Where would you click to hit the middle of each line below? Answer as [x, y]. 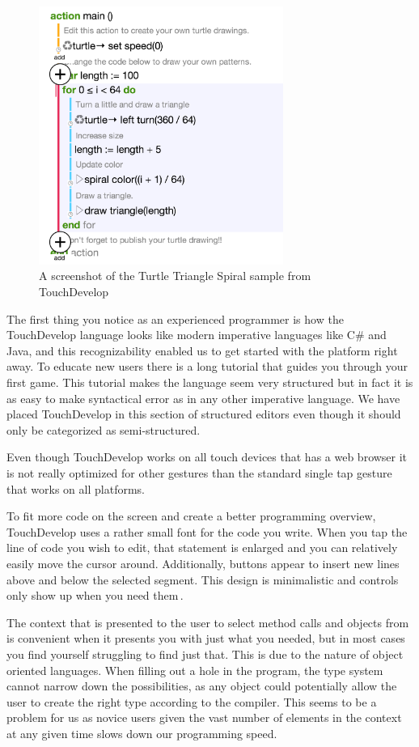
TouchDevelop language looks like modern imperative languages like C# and [197, 335]
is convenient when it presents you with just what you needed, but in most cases [206, 638]
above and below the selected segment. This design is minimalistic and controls [203, 579]
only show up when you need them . [95, 595]
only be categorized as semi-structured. [104, 429]
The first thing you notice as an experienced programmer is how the [175, 318]
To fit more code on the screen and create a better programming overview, [191, 516]
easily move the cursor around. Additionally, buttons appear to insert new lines [203, 563]
